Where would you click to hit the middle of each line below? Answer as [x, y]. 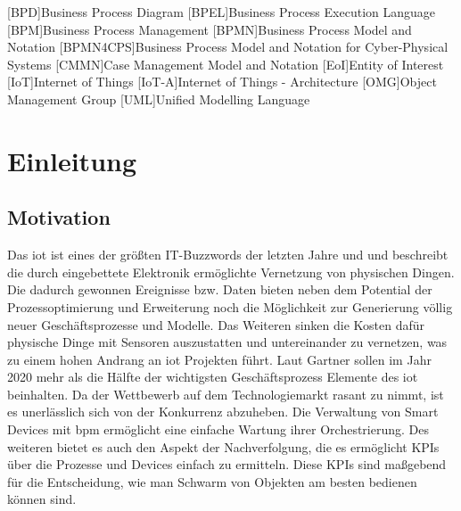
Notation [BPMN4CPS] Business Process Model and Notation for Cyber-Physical [228, 47]
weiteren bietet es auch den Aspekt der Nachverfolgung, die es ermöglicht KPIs [223, 446]
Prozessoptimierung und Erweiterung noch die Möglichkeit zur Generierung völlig [230, 306]
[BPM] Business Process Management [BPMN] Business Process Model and [210, 29]
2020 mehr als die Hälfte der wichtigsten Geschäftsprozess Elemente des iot [213, 377]
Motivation [59, 217]
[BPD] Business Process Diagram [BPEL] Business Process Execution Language [222, 12]
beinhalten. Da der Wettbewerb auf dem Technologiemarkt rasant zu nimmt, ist [226, 394]
